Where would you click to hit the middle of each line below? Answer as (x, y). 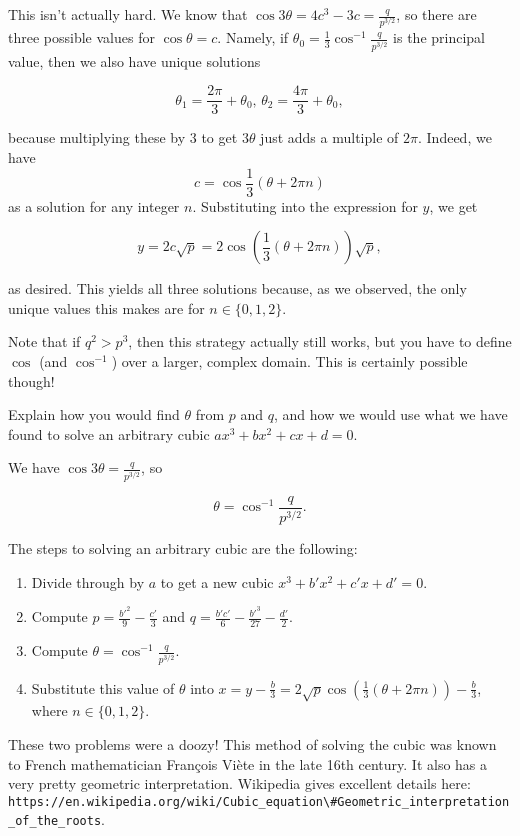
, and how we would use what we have (390, 414)
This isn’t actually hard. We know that (128, 14)
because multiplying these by (97, 137)
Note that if (44, 341)
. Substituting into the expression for (305, 205)
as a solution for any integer (94, 205)
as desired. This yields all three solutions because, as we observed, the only (237, 288)
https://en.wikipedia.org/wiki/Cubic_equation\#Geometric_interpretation (259, 801)
